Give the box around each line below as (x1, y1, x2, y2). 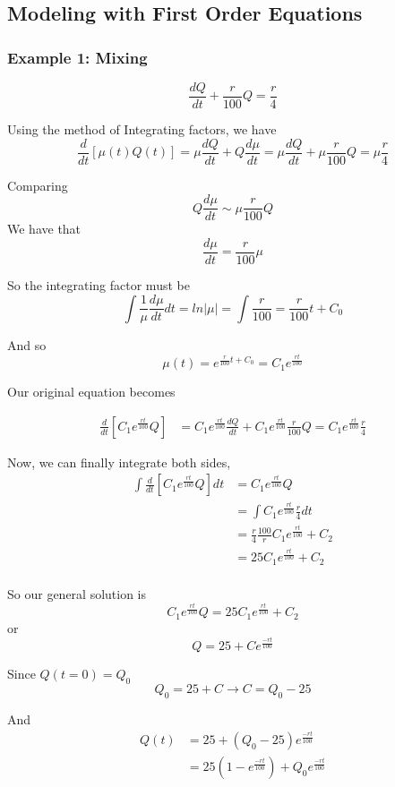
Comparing (7, 175, 68, 194)
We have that (7, 219, 82, 238)
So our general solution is (7, 584, 147, 603)
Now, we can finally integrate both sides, (7, 452, 231, 471)
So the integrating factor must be (7, 276, 190, 295)
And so (7, 335, 47, 354)
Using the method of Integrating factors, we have (7, 120, 277, 139)
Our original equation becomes (7, 382, 176, 401)
